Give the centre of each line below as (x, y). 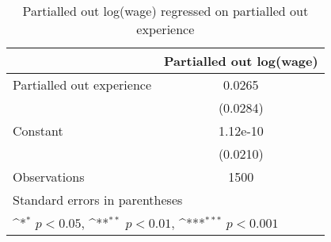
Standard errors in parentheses (98, 200)
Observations (49, 177)
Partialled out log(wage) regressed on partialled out (165, 11)
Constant (38, 131)
